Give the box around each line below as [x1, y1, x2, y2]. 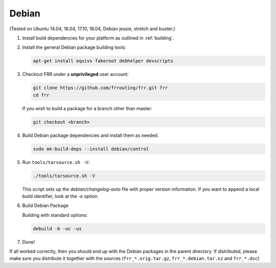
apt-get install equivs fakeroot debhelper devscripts [33, 58, 173, 64]
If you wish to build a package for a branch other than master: [22, 105, 153, 111]
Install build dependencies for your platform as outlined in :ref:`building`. [22, 35, 174, 41]
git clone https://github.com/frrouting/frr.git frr [33, 85, 168, 91]
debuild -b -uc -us [33, 225, 82, 232]
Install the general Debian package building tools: [22, 44, 126, 51]
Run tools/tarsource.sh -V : [22, 159, 90, 165]
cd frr [33, 92, 50, 98]
